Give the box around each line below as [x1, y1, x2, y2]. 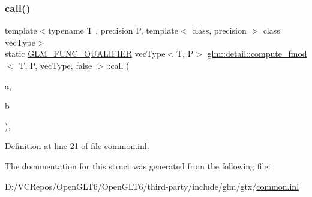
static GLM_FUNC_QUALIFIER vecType [5, 47, 166, 60]
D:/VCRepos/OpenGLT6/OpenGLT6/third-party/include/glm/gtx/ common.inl [5, 180, 299, 192]
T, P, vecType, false [19, 59, 92, 71]
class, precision [192, 24, 247, 37]
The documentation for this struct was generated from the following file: [5, 159, 271, 172]
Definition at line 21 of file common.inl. [5, 140, 149, 152]
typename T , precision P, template [48, 24, 178, 37]
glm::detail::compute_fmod [207, 47, 307, 60]
